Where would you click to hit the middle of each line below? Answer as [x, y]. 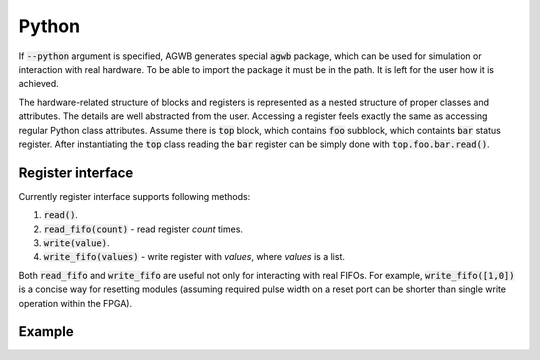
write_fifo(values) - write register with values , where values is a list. [194, 257]
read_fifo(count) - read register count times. [143, 229]
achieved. [38, 84]
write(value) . [76, 242]
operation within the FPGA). [75, 303]
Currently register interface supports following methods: [134, 196]
